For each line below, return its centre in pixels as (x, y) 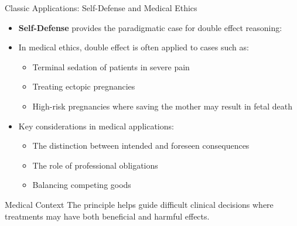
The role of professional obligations (95, 165)
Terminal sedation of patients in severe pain (111, 66)
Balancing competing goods (82, 185)
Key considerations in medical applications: (96, 126)
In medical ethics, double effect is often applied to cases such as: (134, 47)
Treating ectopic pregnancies (84, 86)
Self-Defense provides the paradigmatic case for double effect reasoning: (150, 27)
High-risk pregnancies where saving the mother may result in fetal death (163, 106)
